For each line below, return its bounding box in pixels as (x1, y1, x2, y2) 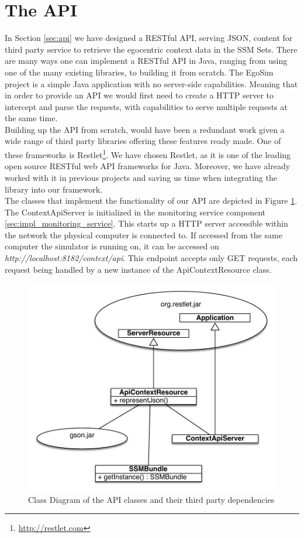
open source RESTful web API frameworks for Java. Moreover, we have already (5, 160, 291, 172)
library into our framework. (5, 183, 103, 195)
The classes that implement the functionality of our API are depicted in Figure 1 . (5, 194, 298, 207)
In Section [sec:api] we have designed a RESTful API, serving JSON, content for (5, 32, 293, 44)
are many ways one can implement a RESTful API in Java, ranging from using (5, 54, 288, 67)
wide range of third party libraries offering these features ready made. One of (5, 135, 281, 147)
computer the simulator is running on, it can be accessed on (5, 240, 219, 252)
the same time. (5, 112, 58, 124)
